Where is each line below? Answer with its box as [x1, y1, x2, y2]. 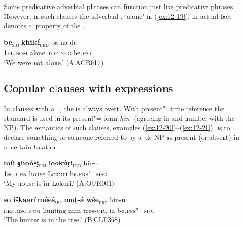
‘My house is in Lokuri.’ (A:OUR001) [4, 178, 114, 188]
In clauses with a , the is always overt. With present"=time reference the [4, 103, 224, 114]
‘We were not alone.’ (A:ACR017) [4, 57, 104, 67]
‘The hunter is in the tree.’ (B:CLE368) [4, 214, 121, 225]
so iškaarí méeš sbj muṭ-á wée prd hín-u [4, 194, 126, 206]
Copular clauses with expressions [4, 81, 173, 96]
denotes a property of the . [4, 20, 85, 31]
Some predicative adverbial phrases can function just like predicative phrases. [4, 1, 235, 11]
